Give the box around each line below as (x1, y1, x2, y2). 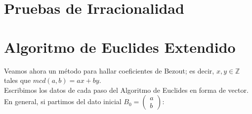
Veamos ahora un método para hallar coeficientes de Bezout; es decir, (4, 65, 214, 76)
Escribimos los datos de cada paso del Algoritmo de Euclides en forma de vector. (4, 84, 249, 95)
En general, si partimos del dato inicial (4, 96, 122, 107)
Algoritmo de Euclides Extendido (4, 37, 236, 57)
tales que (4, 75, 31, 85)
